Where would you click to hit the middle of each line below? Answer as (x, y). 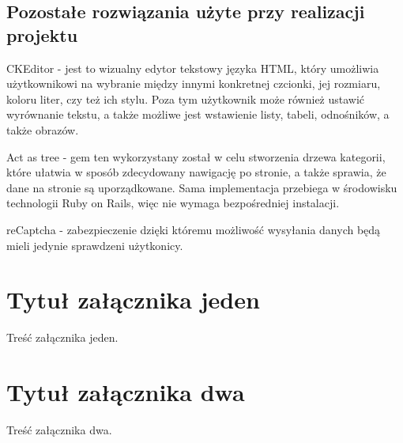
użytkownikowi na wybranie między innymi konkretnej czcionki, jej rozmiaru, (194, 83)
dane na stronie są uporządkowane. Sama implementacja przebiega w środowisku (202, 187)
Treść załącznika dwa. (59, 429)
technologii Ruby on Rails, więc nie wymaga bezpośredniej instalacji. (173, 203)
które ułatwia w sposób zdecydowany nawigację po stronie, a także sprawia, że (196, 172)
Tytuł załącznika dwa (126, 392)
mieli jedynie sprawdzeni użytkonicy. (95, 245)
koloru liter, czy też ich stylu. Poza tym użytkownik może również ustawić (186, 98)
